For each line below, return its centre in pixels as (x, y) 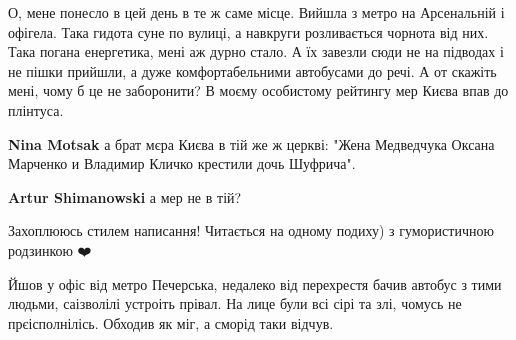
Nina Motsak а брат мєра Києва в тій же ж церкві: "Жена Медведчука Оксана (251, 143)
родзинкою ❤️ (50, 249)
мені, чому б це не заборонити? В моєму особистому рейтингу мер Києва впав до (258, 90)
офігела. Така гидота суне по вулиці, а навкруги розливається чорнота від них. (248, 31)
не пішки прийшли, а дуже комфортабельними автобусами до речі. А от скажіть (252, 70)
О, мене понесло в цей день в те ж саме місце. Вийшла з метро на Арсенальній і (256, 12)
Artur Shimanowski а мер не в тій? (125, 196)
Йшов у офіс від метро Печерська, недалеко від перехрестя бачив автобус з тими (255, 283)
